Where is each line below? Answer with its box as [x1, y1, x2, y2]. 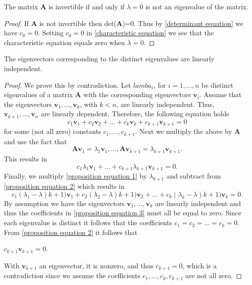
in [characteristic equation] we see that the [86, 27, 214, 38]
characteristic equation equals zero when [4, 37, 125, 47]
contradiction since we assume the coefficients [4, 270, 140, 281]
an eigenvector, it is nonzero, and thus [39, 260, 154, 270]
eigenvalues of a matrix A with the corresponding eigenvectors [4, 89, 191, 100]
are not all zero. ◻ [185, 270, 242, 281]
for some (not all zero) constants [4, 126, 101, 136]
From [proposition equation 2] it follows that [4, 227, 137, 237]
